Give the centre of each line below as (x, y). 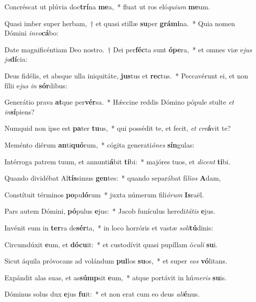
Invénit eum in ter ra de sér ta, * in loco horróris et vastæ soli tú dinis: (109, 227)
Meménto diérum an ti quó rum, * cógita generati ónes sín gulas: (100, 144)
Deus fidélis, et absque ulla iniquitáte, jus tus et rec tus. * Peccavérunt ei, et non (127, 75)
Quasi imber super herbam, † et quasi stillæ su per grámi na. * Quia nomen (120, 23)
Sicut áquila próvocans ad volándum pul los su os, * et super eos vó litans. (116, 261)
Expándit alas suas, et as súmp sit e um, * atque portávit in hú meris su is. (116, 277)
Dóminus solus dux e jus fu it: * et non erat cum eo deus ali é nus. (102, 294)
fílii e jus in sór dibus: (36, 85)
